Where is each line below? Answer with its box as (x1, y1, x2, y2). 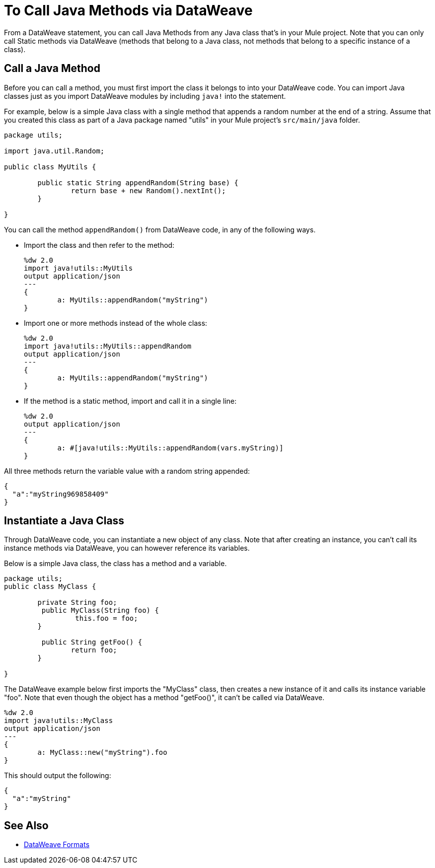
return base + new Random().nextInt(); (71, 186, 226, 195)
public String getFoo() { (41, 638, 143, 647)
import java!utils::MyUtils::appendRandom (24, 342, 192, 350)
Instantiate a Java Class (4, 514, 125, 527)
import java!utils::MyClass (4, 717, 113, 725)
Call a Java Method (4, 62, 100, 75)
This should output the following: (4, 771, 111, 780)
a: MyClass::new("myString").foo (37, 748, 167, 757)
